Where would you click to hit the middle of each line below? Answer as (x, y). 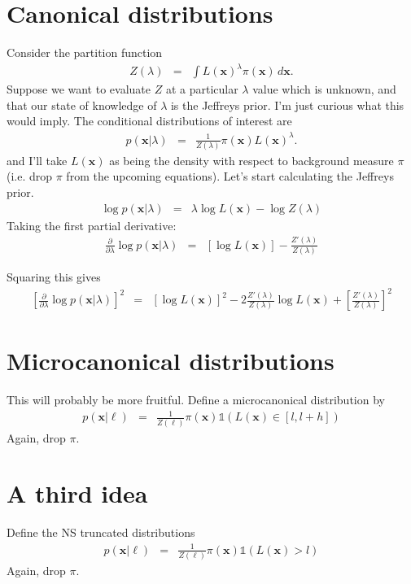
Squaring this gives (54, 277)
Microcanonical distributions (171, 361)
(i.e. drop (30, 176)
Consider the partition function (85, 52)
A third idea (77, 493)
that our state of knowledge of (82, 105)
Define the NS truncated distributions (101, 532)
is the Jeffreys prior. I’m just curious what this (287, 105)
